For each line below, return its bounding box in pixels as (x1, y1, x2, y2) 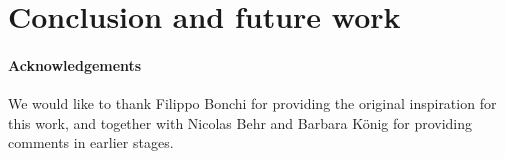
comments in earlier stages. (8, 132, 174, 153)
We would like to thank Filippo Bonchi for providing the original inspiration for (8, 93, 497, 114)
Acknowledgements (8, 54, 142, 75)
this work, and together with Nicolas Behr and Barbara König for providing (8, 112, 473, 133)
